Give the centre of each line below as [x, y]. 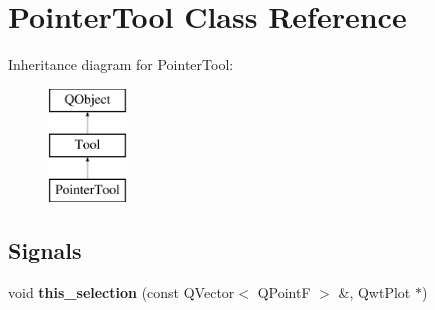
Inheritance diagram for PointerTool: [121, 64]
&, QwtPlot [374, 291]
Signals [45, 250]
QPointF [284, 291]
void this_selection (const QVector [121, 291]
